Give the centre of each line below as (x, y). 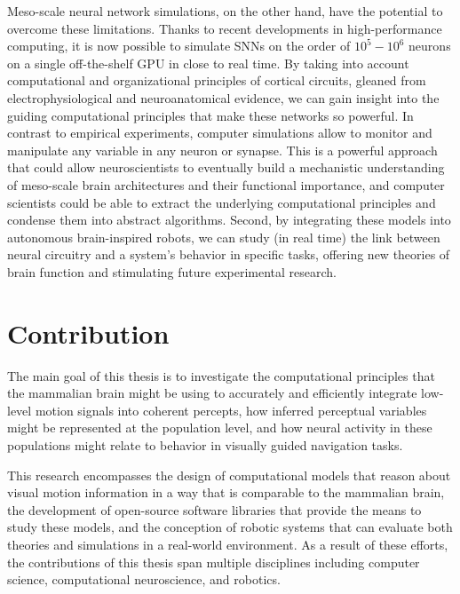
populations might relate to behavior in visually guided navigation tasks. (205, 445)
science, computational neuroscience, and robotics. (144, 579)
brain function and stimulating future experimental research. (172, 271)
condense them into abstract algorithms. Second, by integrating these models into (229, 220)
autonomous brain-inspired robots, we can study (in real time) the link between (224, 237)
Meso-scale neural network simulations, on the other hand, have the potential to (225, 11)
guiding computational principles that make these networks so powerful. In (210, 115)
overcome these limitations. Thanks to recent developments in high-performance (225, 28)
